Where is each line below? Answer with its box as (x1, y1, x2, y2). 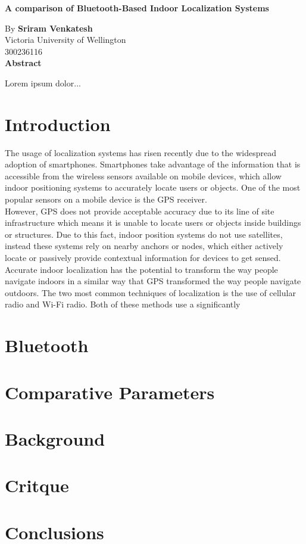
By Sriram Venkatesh (5, 21, 93, 34)
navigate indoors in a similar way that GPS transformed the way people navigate (5, 275, 301, 287)
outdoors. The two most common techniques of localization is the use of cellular (5, 286, 296, 299)
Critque (5, 473, 69, 498)
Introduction (5, 111, 111, 136)
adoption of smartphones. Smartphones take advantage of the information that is (5, 158, 301, 170)
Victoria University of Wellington (5, 33, 126, 46)
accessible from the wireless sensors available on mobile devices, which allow (5, 169, 282, 182)
